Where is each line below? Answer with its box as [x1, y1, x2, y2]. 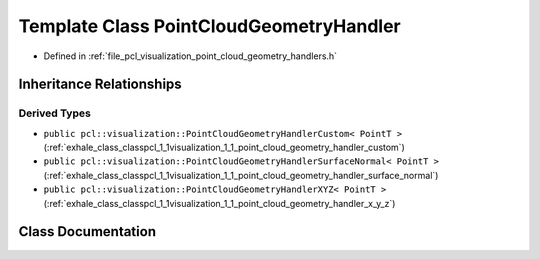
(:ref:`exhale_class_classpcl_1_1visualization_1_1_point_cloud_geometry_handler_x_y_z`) [43, 197, 396, 209]
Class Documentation [18, 223, 157, 240]
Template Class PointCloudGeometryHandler [18, 15, 402, 37]
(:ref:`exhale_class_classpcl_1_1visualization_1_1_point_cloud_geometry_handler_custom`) [43, 141, 405, 154]
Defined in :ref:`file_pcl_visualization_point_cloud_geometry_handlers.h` [43, 50, 338, 62]
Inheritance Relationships [18, 76, 182, 93]
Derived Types [18, 106, 92, 120]
